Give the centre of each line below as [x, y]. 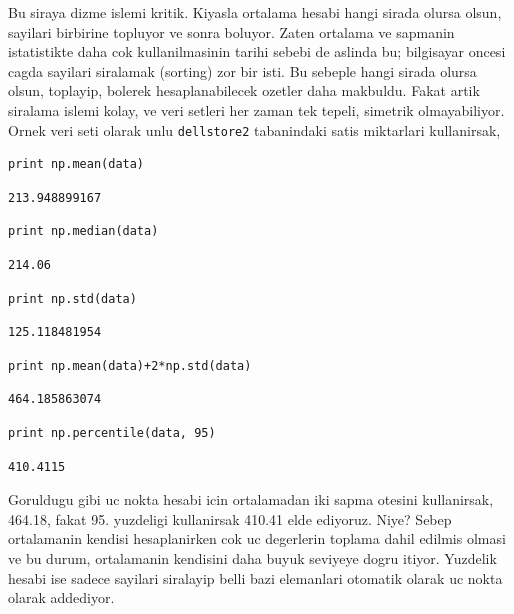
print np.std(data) [72, 298]
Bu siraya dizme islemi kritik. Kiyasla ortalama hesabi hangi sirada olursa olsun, [255, 12]
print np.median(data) [83, 231]
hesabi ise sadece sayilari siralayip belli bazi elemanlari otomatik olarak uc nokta [255, 577]
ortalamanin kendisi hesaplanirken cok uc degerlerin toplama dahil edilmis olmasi [257, 538]
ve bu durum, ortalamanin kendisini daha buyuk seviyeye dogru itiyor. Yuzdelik [252, 557]
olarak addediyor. [61, 597]
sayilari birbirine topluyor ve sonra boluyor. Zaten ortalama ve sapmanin [231, 31]
